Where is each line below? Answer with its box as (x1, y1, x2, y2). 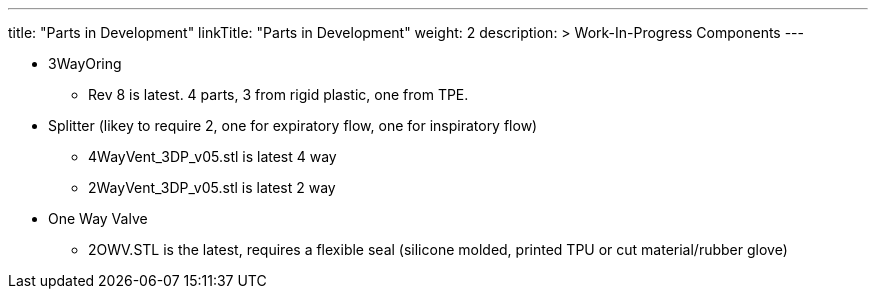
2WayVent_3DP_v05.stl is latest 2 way (88, 179, 336, 196)
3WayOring (48, 55, 122, 72)
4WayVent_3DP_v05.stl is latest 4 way (88, 148, 337, 165)
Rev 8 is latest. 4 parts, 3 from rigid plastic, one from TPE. (88, 86, 469, 103)
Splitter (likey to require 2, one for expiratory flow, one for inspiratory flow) (48, 117, 538, 134)
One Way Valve (48, 210, 148, 227)
